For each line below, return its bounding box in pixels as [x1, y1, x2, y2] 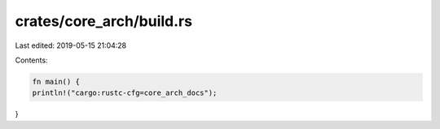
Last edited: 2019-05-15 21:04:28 [15, 41, 127, 50]
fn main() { [32, 77, 81, 86]
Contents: [15, 55, 48, 65]
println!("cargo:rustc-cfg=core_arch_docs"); [32, 88, 218, 97]
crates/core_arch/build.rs [15, 12, 193, 30]
